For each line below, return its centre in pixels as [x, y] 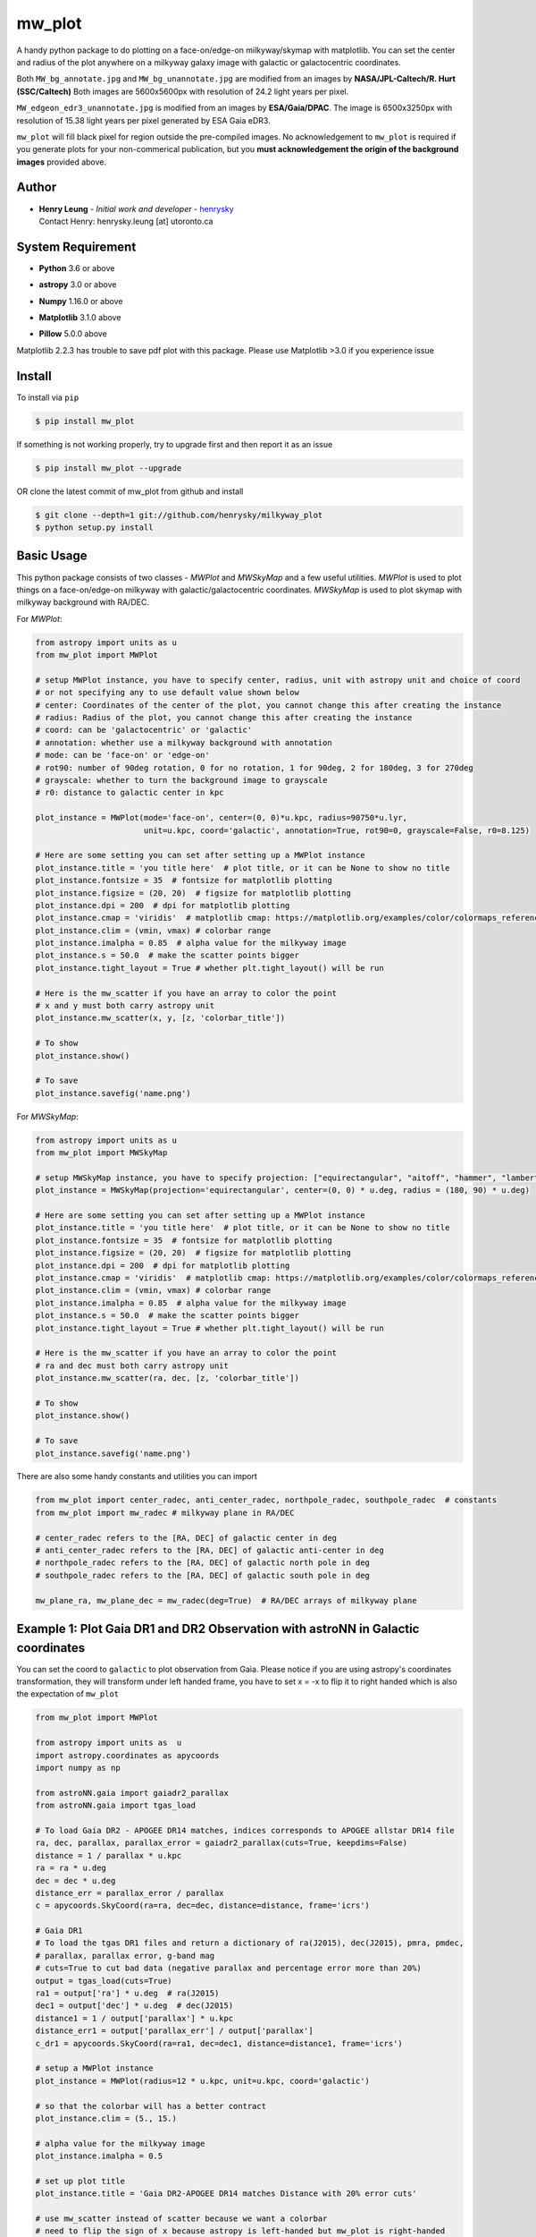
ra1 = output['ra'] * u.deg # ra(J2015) [127, 1994]
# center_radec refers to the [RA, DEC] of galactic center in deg [186, 1538]
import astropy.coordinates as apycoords [127, 1755]
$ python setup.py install [94, 527]
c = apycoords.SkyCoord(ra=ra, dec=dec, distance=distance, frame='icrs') [203, 1905]
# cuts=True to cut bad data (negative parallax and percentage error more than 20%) [228, 1968]
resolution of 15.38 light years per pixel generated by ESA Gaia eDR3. [144, 120]
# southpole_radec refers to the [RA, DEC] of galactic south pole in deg [203, 1575]
